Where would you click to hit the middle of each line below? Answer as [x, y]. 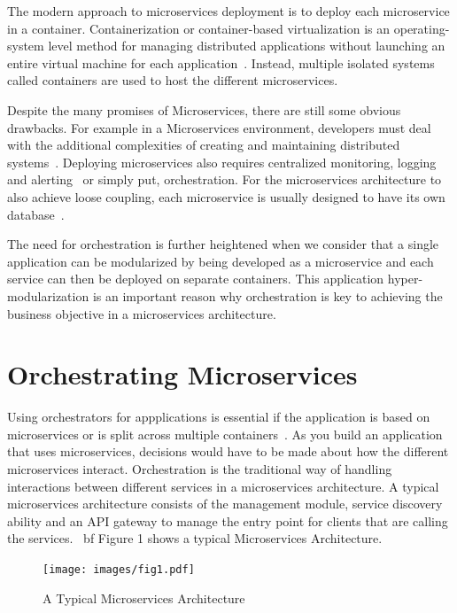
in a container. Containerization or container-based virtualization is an [199, 28]
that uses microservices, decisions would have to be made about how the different [228, 451]
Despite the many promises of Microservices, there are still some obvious [204, 109]
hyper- [405, 279]
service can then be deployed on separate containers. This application [196, 279]
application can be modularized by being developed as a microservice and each [221, 261]
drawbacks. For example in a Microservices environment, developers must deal [219, 127]
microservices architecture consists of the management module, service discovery [225, 504]
